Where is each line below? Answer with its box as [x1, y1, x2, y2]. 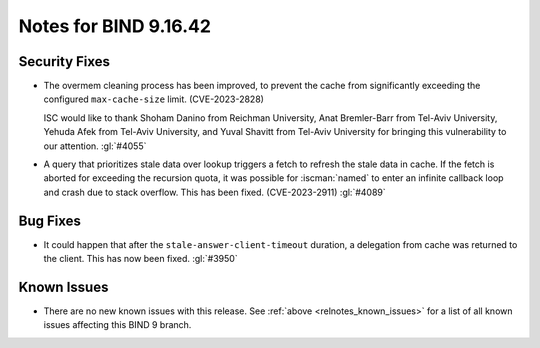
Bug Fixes [18, 212, 82, 229]
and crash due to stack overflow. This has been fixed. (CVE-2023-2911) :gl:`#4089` [43, 186, 387, 198]
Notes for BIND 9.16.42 [18, 15, 212, 37]
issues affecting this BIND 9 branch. [43, 319, 192, 331]
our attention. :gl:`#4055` [43, 140, 147, 152]
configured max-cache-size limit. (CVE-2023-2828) [43, 93, 265, 105]
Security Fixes [18, 53, 110, 70]
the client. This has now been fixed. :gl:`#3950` [43, 253, 239, 265]
